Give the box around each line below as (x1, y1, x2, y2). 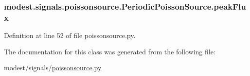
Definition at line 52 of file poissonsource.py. (4, 30, 136, 40)
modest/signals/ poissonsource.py (4, 63, 102, 73)
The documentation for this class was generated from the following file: (4, 46, 215, 56)
